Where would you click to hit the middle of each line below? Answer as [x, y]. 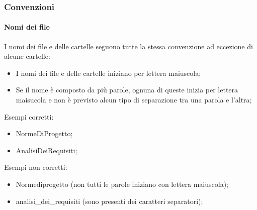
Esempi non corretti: [36, 167]
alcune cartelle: [27, 56]
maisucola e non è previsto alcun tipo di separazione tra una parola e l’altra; [134, 100]
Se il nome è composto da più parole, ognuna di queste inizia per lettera [127, 90]
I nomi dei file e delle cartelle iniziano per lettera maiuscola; [108, 73]
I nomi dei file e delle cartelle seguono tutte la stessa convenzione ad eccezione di [128, 46]
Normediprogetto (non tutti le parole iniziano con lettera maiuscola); [122, 184]
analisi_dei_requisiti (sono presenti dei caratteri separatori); [109, 201]
